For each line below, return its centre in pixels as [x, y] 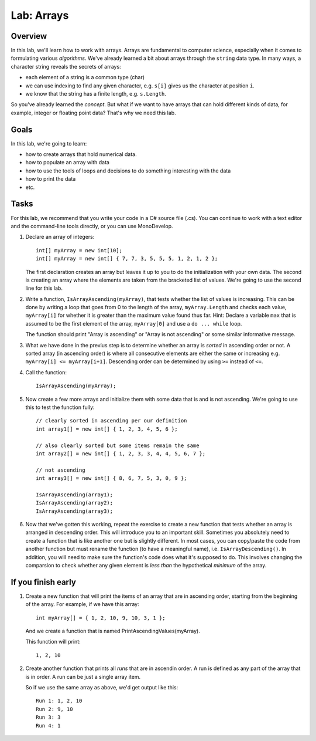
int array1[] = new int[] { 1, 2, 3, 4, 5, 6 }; [107, 429]
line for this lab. [44, 288]
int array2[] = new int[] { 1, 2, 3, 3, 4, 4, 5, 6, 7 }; [121, 454]
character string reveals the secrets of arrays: [66, 66]
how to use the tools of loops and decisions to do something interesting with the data [128, 171]
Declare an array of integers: [60, 237]
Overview [29, 36]
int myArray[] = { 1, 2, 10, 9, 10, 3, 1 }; [101, 618]
